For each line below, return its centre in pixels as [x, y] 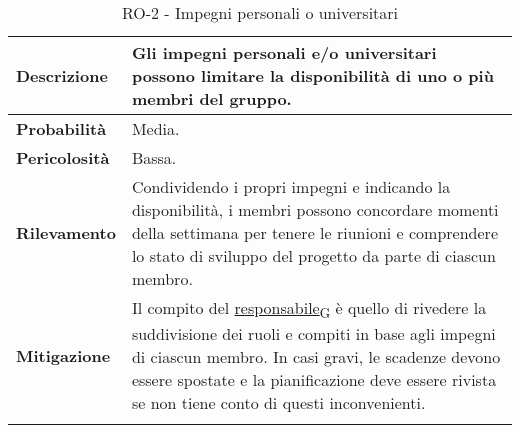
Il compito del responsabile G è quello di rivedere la [309, 309]
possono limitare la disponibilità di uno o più [312, 75]
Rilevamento [66, 232]
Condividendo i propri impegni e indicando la [291, 186]
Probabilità [61, 128]
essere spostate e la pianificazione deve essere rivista [314, 380]
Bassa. [154, 157]
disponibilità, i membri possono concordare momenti [315, 209]
